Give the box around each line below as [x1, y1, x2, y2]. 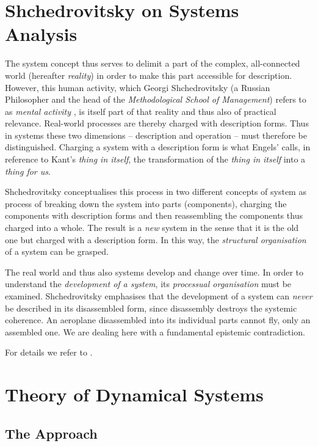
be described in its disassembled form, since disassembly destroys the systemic [5, 301, 297, 314]
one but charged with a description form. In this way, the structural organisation [5, 233, 306, 246]
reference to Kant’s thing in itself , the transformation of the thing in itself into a [5, 153, 306, 166]
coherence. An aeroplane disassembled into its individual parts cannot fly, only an [5, 313, 311, 326]
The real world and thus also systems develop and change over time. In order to [5, 265, 303, 278]
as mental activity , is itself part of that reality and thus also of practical [5, 104, 276, 117]
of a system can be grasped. [5, 245, 109, 258]
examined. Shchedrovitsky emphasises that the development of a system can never [5, 290, 313, 302]
